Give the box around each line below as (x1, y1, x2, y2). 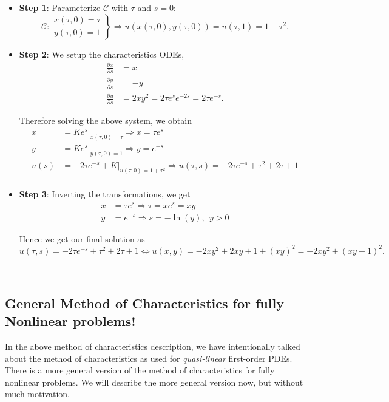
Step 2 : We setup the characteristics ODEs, (19, 47, 184, 60)
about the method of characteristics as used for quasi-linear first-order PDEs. (5, 352, 293, 364)
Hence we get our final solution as (19, 232, 145, 245)
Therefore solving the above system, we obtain (19, 114, 192, 126)
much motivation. (5, 387, 70, 400)
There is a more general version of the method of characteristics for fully (5, 364, 275, 376)
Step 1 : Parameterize (19, 1, 101, 13)
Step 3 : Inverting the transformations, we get (19, 187, 191, 200)
